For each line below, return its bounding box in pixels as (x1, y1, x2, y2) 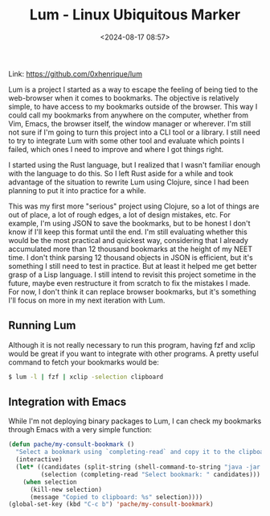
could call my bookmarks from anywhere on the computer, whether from (8, 110, 249, 120)
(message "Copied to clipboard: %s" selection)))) (29, 493, 203, 501)
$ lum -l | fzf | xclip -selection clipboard (8, 373, 163, 381)
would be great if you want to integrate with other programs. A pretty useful (8, 349, 259, 358)
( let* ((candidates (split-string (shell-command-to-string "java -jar (15, 463, 261, 472)
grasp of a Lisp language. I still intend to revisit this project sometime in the (8, 270, 257, 279)
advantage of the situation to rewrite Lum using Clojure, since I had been (8, 177, 249, 187)
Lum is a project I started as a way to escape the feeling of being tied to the (8, 85, 259, 94)
